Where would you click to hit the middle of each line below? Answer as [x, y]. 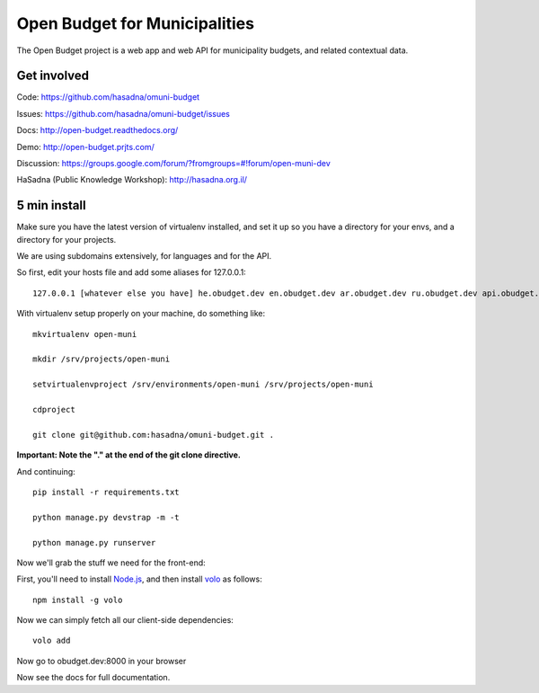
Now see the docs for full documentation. [93, 678]
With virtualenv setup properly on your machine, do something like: [141, 314]
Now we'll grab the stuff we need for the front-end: [111, 563]
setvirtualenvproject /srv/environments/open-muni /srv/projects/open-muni [203, 385]
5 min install [51, 205]
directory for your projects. [66, 239]
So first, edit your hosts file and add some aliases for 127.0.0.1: [131, 272]
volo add [52, 641]
